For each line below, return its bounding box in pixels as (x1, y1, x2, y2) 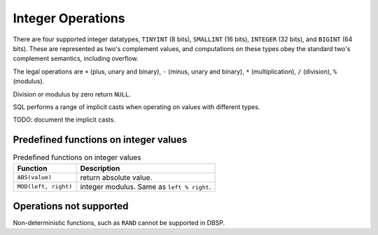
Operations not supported (13, 200, 129, 212)
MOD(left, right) (17, 183, 73, 190)
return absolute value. (80, 172, 153, 182)
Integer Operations (13, 10, 125, 26)
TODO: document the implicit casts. (13, 115, 115, 124)
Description (80, 163, 120, 173)
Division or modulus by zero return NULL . (13, 90, 131, 98)
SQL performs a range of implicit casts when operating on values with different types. (13, 102, 260, 111)
